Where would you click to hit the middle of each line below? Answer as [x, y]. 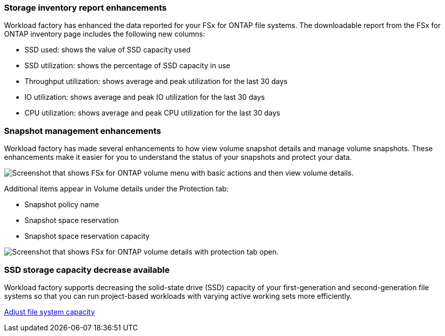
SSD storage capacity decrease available [87, 270]
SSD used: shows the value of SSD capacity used [108, 50]
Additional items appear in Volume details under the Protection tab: [116, 189]
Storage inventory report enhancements [86, 8]
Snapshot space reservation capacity [87, 236]
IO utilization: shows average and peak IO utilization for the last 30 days [145, 97]
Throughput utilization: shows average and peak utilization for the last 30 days [156, 81]
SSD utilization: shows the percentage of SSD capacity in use [127, 66]
